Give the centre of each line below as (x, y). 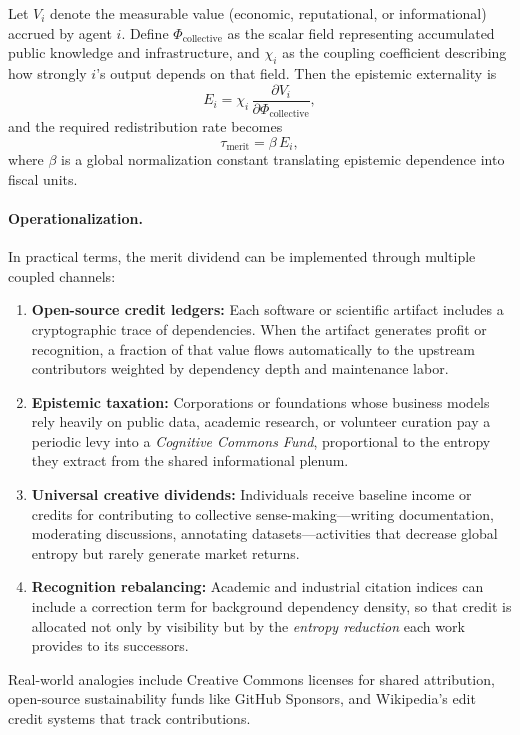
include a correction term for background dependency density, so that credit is (271, 606)
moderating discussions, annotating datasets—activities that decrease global (264, 533)
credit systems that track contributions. (129, 718)
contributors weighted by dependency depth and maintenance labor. (240, 368)
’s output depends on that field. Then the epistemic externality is (296, 72)
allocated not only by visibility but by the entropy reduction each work (248, 625)
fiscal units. (43, 178)
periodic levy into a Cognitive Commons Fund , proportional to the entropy (261, 440)
